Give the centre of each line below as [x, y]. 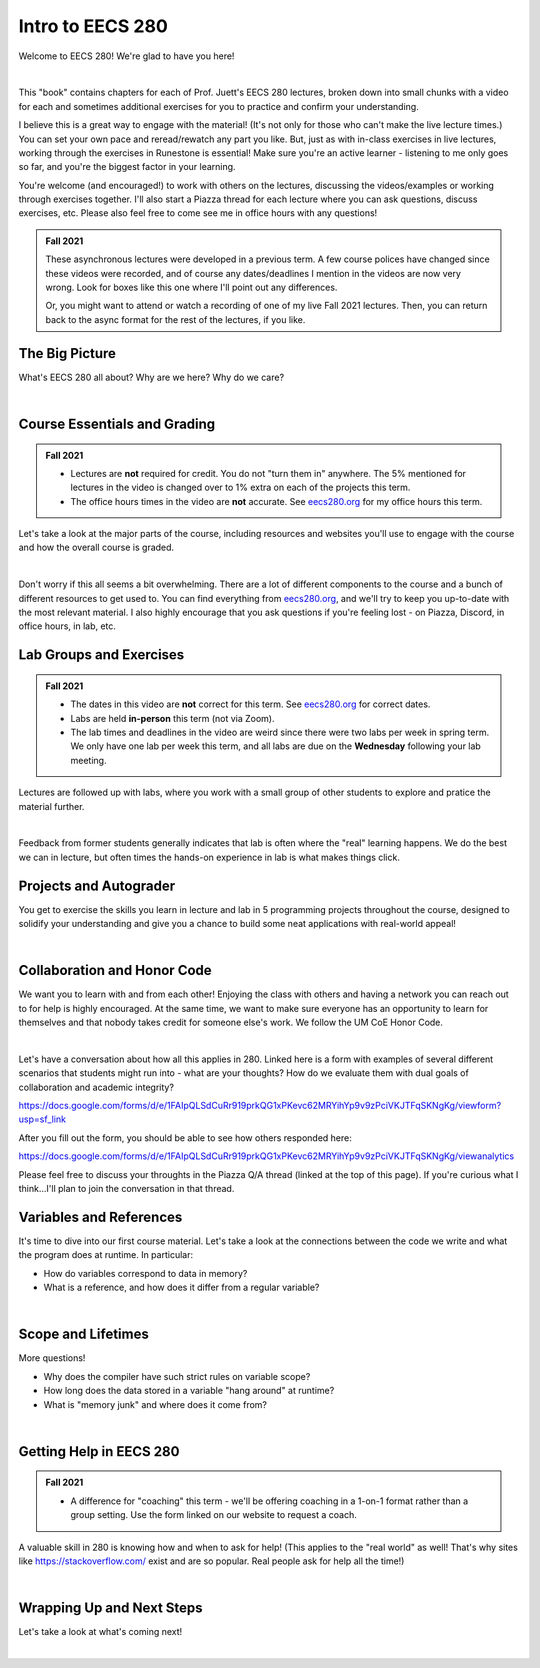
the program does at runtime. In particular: [106, 1255]
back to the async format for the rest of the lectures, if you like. [175, 319]
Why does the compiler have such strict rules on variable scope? [177, 1376]
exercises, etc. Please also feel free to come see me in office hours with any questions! [198, 213]
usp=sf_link [42, 1119]
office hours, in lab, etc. [67, 626]
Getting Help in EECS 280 [99, 1451]
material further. [51, 806]
